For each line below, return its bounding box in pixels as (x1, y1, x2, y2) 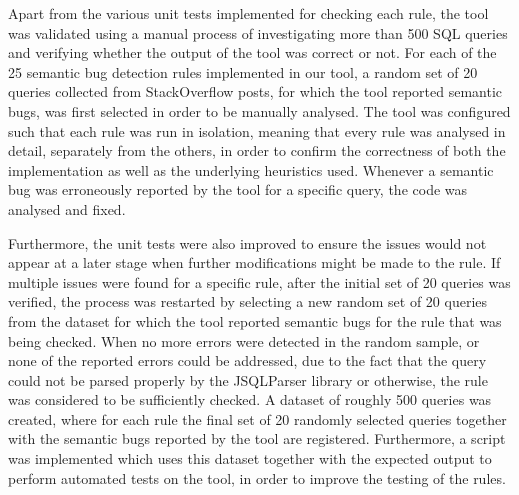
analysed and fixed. (8, 198, 126, 219)
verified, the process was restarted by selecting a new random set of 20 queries (8, 291, 488, 312)
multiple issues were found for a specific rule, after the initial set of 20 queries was (8, 271, 511, 292)
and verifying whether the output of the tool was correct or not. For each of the (8, 42, 497, 63)
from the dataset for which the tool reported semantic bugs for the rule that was (8, 310, 502, 331)
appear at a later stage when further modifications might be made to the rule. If (8, 252, 501, 273)
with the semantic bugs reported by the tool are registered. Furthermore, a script (8, 428, 506, 449)
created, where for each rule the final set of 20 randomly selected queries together (8, 408, 507, 429)
